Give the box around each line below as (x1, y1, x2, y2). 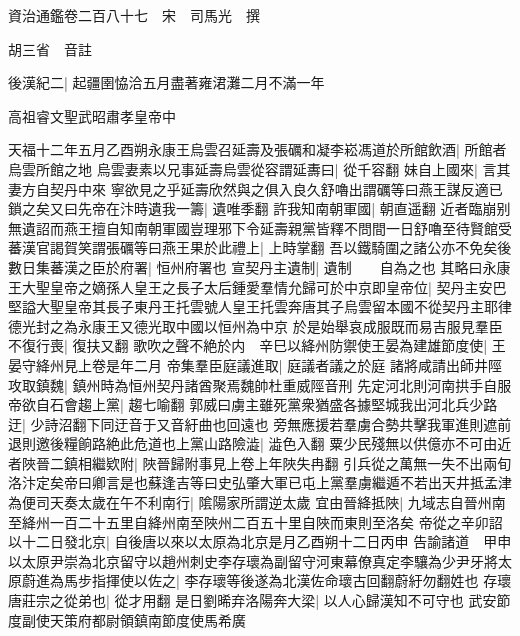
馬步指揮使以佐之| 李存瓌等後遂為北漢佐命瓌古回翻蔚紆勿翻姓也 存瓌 (63, 570, 512, 591)
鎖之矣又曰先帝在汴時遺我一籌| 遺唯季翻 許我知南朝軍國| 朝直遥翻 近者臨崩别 (8, 198, 511, 219)
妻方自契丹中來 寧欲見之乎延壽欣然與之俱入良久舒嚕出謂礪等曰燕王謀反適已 (8, 178, 503, 199)
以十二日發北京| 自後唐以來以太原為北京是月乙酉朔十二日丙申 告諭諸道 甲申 (8, 531, 512, 552)
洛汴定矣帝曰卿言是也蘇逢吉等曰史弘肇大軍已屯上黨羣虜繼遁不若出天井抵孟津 (8, 472, 512, 493)
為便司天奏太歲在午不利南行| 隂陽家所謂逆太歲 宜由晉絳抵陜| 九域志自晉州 (8, 492, 492, 513)
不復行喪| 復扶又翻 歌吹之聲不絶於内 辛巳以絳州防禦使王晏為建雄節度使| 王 (8, 335, 506, 356)
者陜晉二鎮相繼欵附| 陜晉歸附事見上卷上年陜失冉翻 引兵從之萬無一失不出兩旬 (8, 452, 512, 473)
